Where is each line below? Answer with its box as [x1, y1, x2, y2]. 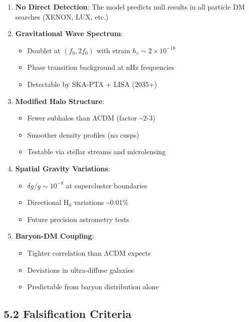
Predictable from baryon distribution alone [27, 281, 159, 292]
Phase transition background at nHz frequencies [27, 62, 174, 72]
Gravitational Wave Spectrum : [15, 28, 123, 39]
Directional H [27, 197, 69, 207]
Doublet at [27, 45, 61, 55]
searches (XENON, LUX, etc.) [15, 11, 109, 22]
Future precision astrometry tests [27, 213, 129, 224]
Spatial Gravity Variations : [15, 163, 110, 173]
